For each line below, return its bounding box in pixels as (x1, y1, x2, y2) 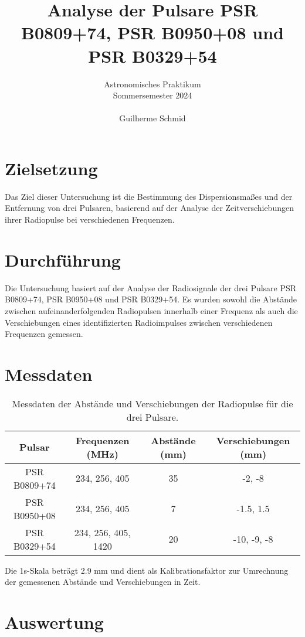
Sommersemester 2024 (113, 89, 192, 101)
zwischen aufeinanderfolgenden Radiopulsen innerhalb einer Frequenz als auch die (5, 304, 298, 316)
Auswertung (5, 610, 104, 634)
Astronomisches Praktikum (104, 77, 201, 90)
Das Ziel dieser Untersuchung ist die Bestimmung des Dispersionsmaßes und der (5, 190, 293, 202)
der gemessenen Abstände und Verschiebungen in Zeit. (5, 575, 201, 588)
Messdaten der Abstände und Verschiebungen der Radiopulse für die (12, 396, 293, 410)
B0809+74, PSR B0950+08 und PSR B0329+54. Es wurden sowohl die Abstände (5, 293, 297, 305)
